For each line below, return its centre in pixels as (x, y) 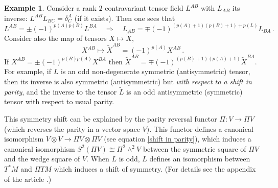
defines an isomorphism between (200, 159)
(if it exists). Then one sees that (125, 18)
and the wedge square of (42, 159)
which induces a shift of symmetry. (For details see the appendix (155, 169)
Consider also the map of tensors (55, 38)
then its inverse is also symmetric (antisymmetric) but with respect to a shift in (128, 81)
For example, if (28, 71)
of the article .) (28, 179)
